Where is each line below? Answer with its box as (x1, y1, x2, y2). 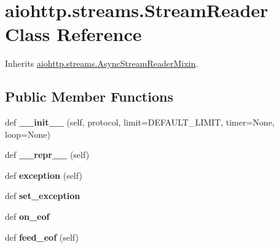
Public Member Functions (5, 87, 173, 106)
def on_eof (5, 210, 50, 223)
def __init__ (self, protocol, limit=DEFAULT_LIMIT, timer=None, (5, 116, 275, 129)
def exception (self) (5, 168, 82, 181)
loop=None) (5, 127, 50, 140)
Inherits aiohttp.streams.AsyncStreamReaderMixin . (5, 57, 198, 70)
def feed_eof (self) (5, 230, 79, 243)
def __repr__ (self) (5, 148, 90, 161)
